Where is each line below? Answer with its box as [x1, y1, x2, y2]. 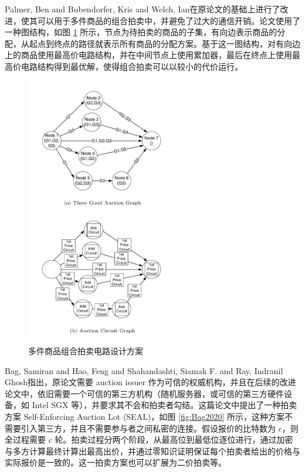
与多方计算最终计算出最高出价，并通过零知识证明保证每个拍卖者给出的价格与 [5, 444, 300, 457]
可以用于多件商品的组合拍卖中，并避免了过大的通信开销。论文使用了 [37, 14, 300, 26]
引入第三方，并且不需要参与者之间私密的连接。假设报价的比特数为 [21, 422, 276, 434]
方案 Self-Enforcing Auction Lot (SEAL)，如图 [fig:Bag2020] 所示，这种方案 [5, 410, 285, 422]
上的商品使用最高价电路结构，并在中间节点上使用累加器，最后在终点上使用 [5, 49, 292, 61]
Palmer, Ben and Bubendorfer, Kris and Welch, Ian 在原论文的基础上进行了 [5, 3, 280, 15]
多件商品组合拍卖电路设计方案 [28, 344, 143, 356]
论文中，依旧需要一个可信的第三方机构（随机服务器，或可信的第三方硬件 [5, 387, 284, 399]
